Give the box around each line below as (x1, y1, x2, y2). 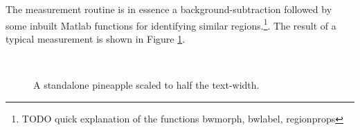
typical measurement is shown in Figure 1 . (6, 31, 186, 45)
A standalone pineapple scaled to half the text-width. (33, 78, 260, 92)
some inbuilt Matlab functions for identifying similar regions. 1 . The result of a (6, 16, 336, 32)
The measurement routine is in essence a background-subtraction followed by (6, 2, 332, 16)
